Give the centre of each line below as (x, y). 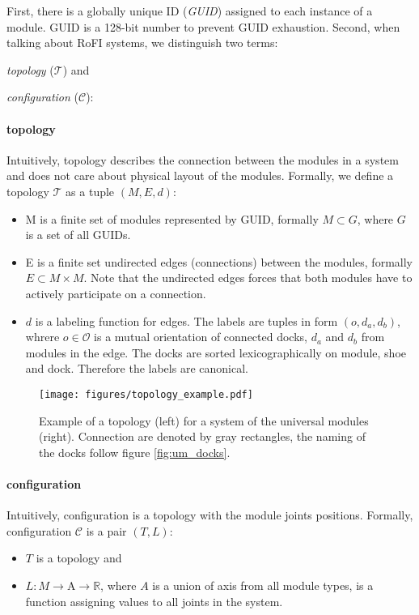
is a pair (106, 530)
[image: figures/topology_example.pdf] (146, 394)
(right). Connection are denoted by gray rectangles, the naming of (202, 436)
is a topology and (79, 558)
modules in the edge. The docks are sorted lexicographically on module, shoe (216, 352)
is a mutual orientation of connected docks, (201, 337)
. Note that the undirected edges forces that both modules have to (248, 278)
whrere (42, 337)
